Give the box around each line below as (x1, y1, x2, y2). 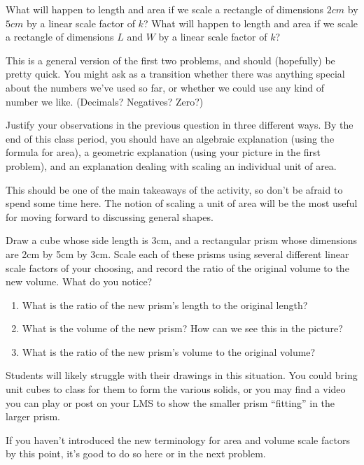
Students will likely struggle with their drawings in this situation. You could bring (6, 368, 358, 382)
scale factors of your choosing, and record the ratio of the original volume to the (6, 260, 349, 275)
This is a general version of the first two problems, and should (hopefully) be (6, 52, 335, 67)
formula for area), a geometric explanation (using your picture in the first (6, 145, 321, 159)
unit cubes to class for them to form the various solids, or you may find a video (6, 382, 346, 396)
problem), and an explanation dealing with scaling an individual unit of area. (6, 158, 337, 173)
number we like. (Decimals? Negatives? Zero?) (6, 94, 204, 108)
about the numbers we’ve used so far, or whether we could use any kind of (6, 80, 325, 94)
